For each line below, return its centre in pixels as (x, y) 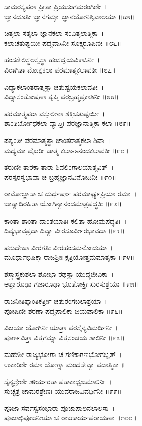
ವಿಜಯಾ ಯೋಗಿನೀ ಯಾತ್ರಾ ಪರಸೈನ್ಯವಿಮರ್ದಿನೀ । (61, 328)
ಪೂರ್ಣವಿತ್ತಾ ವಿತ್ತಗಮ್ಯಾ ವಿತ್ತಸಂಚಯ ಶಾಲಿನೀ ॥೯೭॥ (64, 337)
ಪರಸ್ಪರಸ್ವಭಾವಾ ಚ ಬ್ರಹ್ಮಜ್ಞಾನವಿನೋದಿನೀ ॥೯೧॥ (60, 176)
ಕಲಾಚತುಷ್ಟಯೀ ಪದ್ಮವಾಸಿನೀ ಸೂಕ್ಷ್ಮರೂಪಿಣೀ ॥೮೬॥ (63, 43)
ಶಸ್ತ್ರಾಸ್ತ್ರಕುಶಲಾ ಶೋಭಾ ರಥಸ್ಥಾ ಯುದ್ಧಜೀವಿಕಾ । (59, 274)
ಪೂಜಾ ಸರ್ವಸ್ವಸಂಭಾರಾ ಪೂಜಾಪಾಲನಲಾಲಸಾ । (59, 408)
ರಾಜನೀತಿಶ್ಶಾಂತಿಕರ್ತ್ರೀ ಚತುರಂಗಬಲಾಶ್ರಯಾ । (56, 301)
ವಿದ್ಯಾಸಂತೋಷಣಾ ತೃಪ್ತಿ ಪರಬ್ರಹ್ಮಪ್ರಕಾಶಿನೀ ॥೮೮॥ (61, 96)
